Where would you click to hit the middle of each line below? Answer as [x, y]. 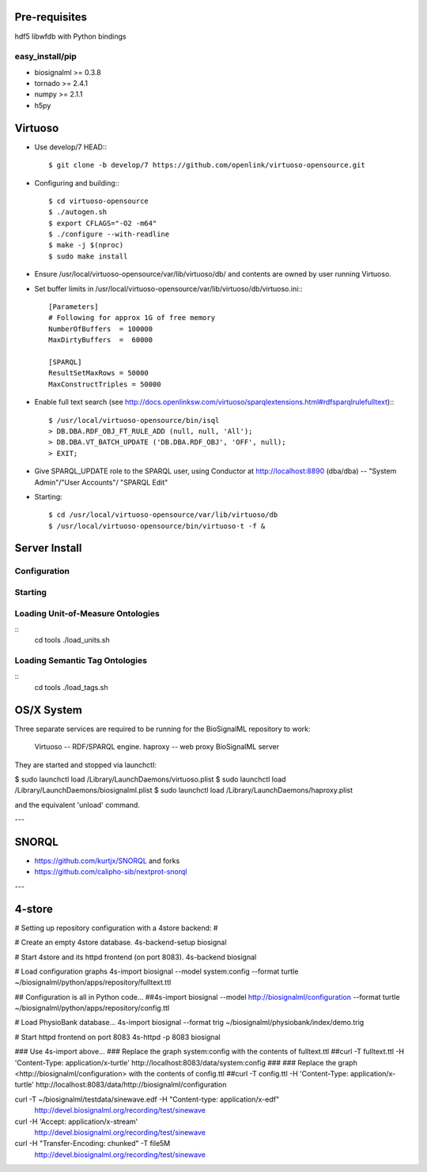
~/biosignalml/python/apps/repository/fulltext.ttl [93, 982]
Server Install [48, 548]
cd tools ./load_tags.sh [71, 687]
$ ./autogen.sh [78, 212]
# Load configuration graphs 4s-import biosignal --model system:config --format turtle [157, 971]
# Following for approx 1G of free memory [132, 318]
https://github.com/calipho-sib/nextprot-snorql [111, 872]
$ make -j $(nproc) [86, 245]
